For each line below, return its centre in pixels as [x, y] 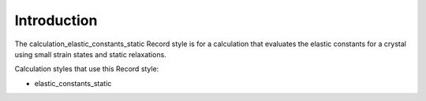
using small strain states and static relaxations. [91, 54]
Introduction [56, 20]
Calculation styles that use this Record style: [87, 69]
